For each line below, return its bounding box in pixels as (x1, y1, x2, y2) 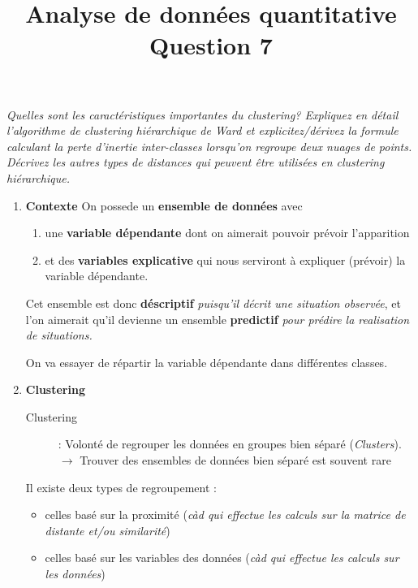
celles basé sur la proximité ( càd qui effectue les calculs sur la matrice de (45, 506, 406, 523)
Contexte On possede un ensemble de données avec (25, 197, 303, 214)
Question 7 (149, 28, 273, 62)
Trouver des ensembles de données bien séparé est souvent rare (80, 452, 391, 469)
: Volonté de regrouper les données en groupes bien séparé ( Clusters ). (58, 435, 402, 452)
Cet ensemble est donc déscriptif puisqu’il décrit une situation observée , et (25, 294, 401, 311)
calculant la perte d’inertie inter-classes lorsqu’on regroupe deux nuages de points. (6, 137, 412, 154)
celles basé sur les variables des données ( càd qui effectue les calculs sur (45, 549, 399, 566)
